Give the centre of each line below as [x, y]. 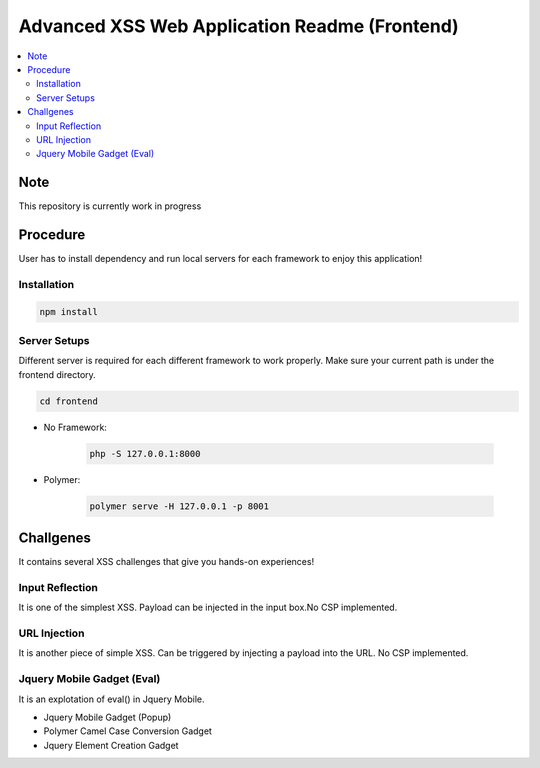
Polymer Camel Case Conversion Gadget [127, 731]
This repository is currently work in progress [110, 206]
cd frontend [69, 401]
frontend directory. [57, 374]
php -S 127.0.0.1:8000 [145, 453]
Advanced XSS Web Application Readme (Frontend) [238, 26]
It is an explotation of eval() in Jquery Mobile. [111, 699]
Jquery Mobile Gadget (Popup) [107, 717]
